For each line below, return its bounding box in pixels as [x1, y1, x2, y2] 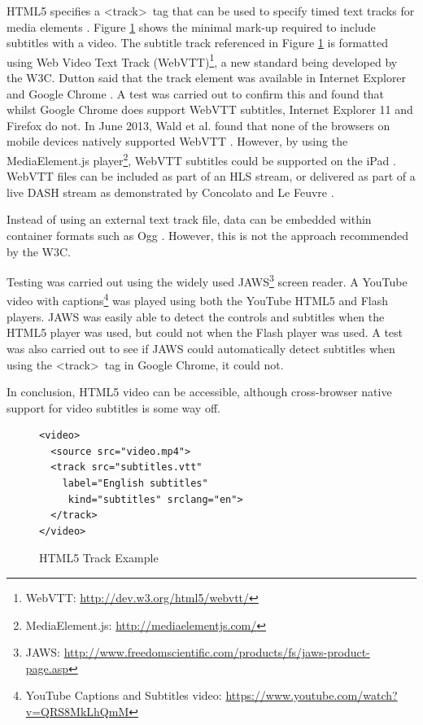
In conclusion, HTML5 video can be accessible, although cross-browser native [7, 383, 392, 400]
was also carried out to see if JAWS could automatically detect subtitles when [7, 339, 395, 356]
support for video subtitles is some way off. [7, 399, 220, 416]
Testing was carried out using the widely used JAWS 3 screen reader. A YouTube [7, 271, 408, 290]
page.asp [25, 659, 68, 676]
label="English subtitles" [62, 478, 208, 490]
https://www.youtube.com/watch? [225, 687, 398, 704]
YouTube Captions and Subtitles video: [25, 687, 222, 704]
